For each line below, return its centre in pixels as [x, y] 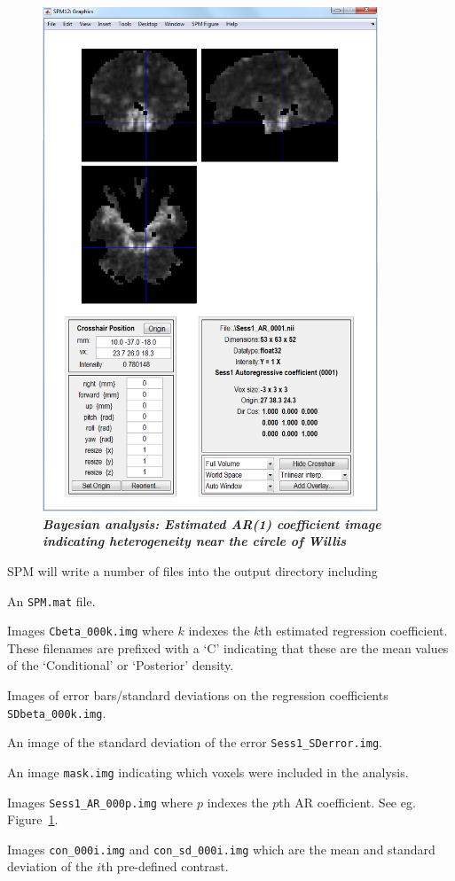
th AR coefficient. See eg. [347, 802]
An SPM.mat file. [51, 600]
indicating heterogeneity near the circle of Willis [195, 541]
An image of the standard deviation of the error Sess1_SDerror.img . [195, 742]
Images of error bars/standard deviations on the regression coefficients [198, 695]
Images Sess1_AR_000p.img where [100, 802]
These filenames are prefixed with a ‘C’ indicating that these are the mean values [228, 647]
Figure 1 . [33, 819]
